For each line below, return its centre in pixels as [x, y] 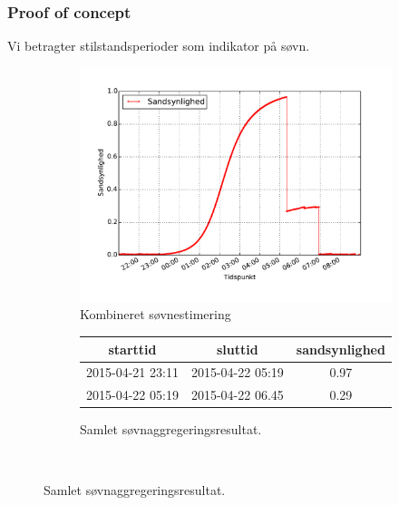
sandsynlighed [341, 349]
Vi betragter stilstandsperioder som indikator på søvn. [159, 46]
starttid [132, 349]
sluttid [237, 349]
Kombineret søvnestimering [156, 314]
